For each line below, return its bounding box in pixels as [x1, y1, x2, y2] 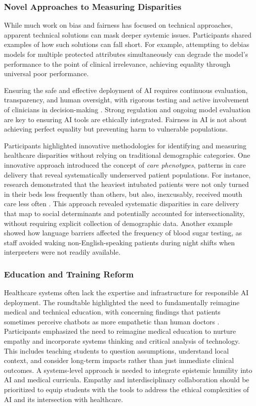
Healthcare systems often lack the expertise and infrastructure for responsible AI [4, 287, 249, 298]
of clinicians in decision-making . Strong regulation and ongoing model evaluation [4, 104, 251, 114]
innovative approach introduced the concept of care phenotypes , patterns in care [4, 159, 246, 170]
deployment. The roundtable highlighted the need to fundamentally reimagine [4, 297, 240, 307]
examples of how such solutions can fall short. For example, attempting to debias [4, 39, 250, 49]
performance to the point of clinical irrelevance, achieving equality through [4, 58, 230, 69]
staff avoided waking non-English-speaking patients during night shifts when [4, 237, 235, 247]
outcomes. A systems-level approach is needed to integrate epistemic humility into [4, 364, 253, 375]
